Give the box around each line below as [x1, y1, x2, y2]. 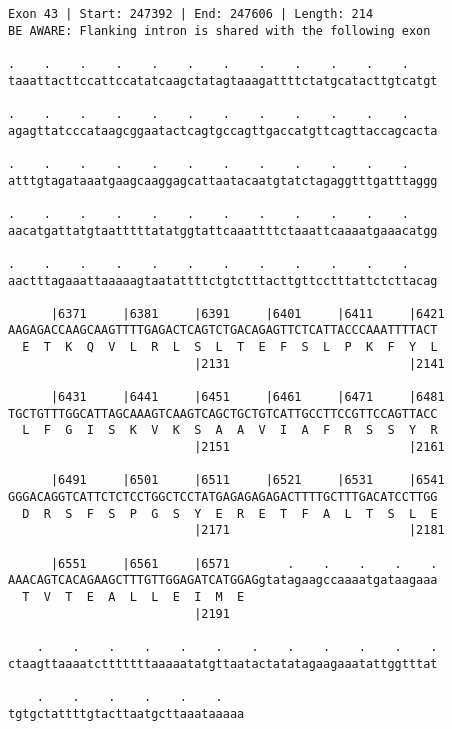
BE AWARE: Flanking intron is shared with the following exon [8, 23, 431, 38]
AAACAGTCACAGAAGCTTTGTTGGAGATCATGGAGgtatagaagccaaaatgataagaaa [8, 573, 438, 588]
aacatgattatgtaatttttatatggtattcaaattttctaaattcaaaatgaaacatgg [8, 223, 438, 238]
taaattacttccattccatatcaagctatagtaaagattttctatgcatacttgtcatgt [8, 73, 438, 88]
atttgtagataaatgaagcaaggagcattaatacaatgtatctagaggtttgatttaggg [8, 173, 438, 188]
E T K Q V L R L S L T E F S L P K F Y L [22, 340, 438, 355]
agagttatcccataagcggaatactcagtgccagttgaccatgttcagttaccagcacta [8, 123, 438, 138]
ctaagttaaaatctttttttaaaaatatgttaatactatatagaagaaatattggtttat [8, 656, 438, 671]
